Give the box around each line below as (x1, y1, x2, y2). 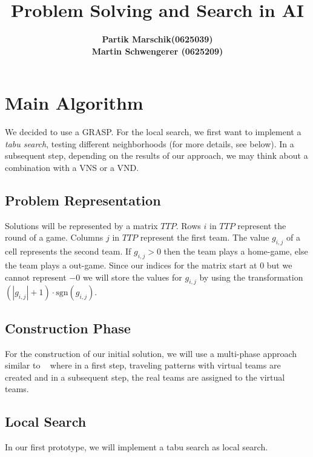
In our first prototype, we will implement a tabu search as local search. (5, 441, 268, 453)
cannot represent (5, 270, 67, 283)
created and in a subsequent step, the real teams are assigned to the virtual (5, 370, 285, 383)
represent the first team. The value (140, 231, 269, 244)
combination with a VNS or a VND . (5, 161, 139, 174)
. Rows (176, 219, 201, 232)
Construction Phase (5, 318, 131, 337)
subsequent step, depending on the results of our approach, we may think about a (5, 149, 308, 162)
